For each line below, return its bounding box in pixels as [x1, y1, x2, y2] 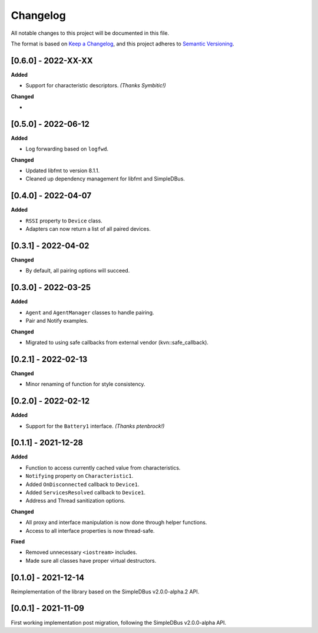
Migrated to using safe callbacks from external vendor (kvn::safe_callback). [25, 339, 209, 346]
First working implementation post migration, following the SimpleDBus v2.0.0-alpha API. [11, 619, 227, 626]
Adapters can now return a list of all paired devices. [25, 225, 151, 232]
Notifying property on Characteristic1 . [25, 473, 134, 480]
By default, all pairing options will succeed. [25, 267, 130, 274]
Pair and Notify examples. [25, 317, 88, 324]
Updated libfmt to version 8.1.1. [25, 167, 100, 174]
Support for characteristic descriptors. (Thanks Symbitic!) [25, 82, 166, 89]
